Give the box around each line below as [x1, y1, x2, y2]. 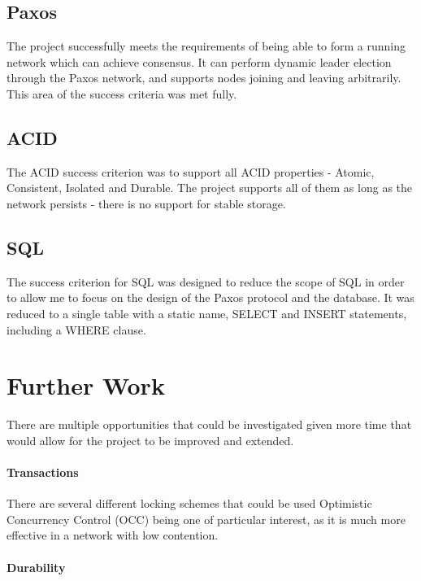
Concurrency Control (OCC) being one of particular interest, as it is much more [7, 510, 406, 527]
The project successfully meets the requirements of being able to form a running [7, 37, 406, 55]
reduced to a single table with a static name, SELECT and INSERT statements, [7, 304, 407, 321]
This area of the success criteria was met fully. [7, 85, 237, 102]
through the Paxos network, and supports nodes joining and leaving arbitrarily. [7, 69, 401, 86]
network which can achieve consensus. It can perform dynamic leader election [7, 53, 392, 70]
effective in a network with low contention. [7, 526, 219, 544]
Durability [7, 558, 66, 575]
